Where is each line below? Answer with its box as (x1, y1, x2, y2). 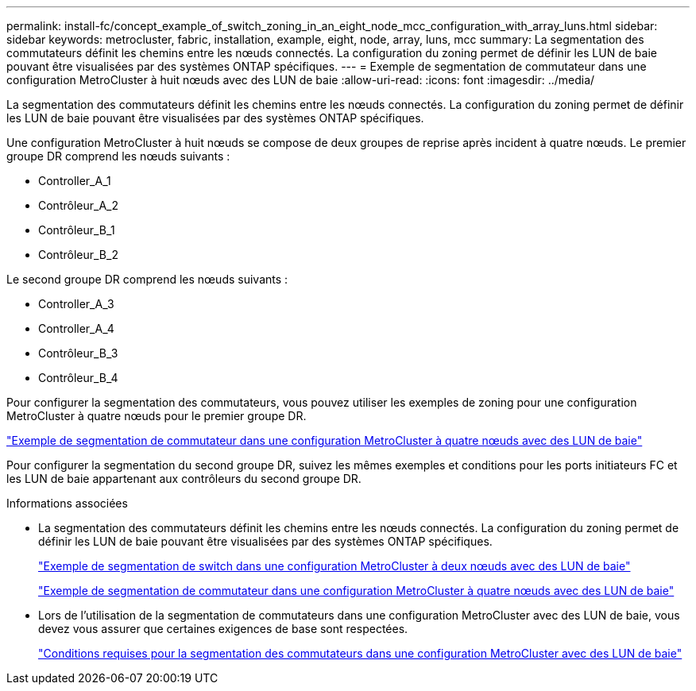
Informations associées (6, 496, 128, 510)
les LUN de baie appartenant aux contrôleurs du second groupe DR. (6, 472, 362, 485)
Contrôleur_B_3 (38, 346, 118, 360)
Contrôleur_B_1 (38, 223, 115, 237)
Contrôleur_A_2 (38, 199, 118, 212)
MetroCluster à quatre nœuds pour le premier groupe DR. (6, 409, 307, 423)
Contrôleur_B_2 (38, 248, 118, 261)
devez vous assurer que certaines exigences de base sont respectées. (38, 622, 408, 635)
